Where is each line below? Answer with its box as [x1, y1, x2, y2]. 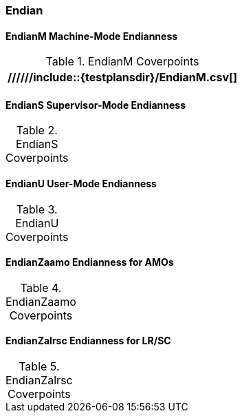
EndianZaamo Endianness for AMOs [5, 256, 174, 269]
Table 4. [20, 280, 62, 295]
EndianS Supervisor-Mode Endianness [5, 98, 186, 111]
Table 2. [16, 123, 58, 138]
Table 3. [16, 202, 58, 216]
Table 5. [19, 359, 60, 374]
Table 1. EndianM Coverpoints [45, 54, 199, 69]
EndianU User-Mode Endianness [5, 178, 157, 190]
